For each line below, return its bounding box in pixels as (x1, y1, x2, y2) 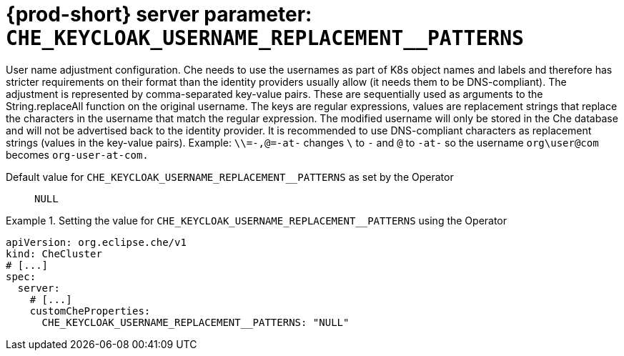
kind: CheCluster (6, 247, 102, 259)
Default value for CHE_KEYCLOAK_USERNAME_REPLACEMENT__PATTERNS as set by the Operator (6, 170, 454, 183)
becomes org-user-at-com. (6, 148, 149, 161)
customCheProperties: (29, 305, 151, 317)
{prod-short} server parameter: (6, 2, 312, 26)
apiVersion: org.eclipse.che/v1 (6, 236, 187, 248)
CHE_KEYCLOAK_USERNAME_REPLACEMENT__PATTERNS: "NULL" (41, 316, 350, 328)
